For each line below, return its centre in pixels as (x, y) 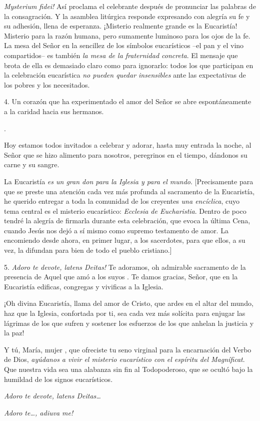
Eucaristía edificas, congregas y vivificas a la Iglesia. (84, 286)
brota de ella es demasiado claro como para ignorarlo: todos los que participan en (129, 65)
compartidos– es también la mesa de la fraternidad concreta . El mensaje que (121, 55)
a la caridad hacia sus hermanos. (54, 111)
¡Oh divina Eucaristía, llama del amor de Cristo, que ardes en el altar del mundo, (129, 303)
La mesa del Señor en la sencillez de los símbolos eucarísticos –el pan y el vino (124, 45)
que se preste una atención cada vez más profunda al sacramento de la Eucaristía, (129, 191)
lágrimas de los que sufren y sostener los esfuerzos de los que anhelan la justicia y (129, 323)
